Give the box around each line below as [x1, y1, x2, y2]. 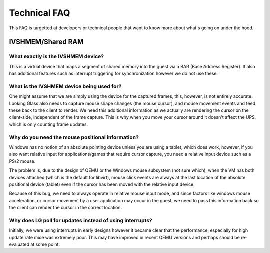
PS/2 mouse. [9, 158, 36, 164]
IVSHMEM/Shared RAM [9, 38, 84, 46]
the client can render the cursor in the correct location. [9, 205, 122, 211]
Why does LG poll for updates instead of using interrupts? [9, 217, 152, 224]
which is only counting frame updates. [9, 121, 88, 127]
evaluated [9, 241, 30, 247]
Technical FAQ [9, 7, 70, 18]
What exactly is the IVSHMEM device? [9, 53, 104, 60]
